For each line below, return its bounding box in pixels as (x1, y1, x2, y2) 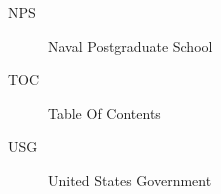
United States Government (48, 169, 212, 190)
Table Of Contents (48, 102, 161, 123)
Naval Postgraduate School (48, 35, 213, 56)
